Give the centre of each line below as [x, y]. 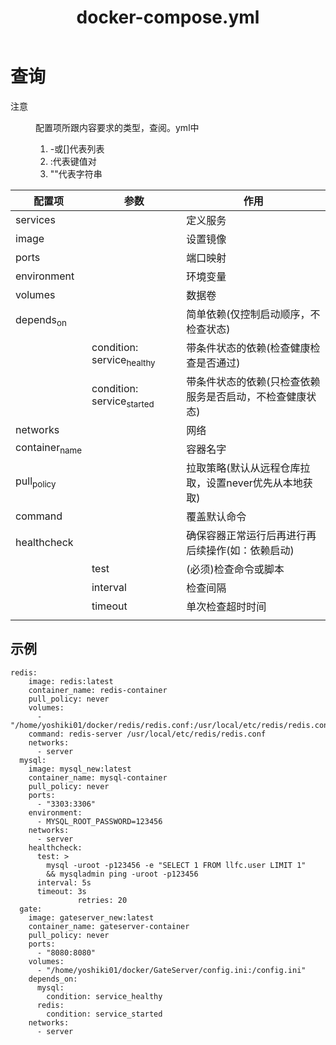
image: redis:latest [71, 681]
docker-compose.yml [168, 17]
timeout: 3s [61, 891]
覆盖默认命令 [216, 516]
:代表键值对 [73, 161]
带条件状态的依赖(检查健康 [248, 348]
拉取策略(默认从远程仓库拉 [248, 468]
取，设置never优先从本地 [244, 483]
